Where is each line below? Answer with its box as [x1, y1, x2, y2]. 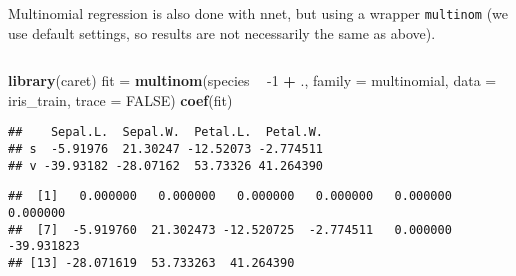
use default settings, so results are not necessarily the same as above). [8, 22, 436, 43]
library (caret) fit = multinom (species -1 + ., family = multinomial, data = [8, 70, 497, 91]
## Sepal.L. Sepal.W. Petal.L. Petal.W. [8, 125, 323, 140]
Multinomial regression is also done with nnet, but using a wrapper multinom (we [8, 3, 509, 23]
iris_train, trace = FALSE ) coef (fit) [8, 89, 233, 110]
